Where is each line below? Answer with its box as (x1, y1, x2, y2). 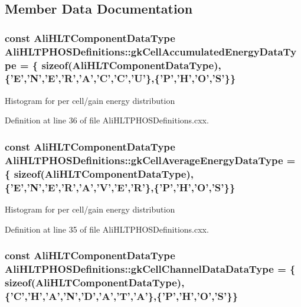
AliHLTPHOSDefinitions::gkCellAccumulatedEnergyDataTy (5, 44, 297, 58)
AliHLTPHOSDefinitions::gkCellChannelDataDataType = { (5, 261, 296, 276)
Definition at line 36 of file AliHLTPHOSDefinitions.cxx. (5, 114, 209, 126)
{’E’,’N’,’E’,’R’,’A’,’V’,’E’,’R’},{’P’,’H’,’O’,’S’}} (5, 179, 235, 194)
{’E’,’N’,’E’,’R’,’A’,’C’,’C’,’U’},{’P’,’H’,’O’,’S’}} (5, 71, 236, 86)
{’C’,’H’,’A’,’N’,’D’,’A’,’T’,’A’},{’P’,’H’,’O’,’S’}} (5, 288, 238, 303)
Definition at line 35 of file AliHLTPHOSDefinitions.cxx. (5, 223, 209, 235)
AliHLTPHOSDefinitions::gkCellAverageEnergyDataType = (5, 152, 296, 167)
